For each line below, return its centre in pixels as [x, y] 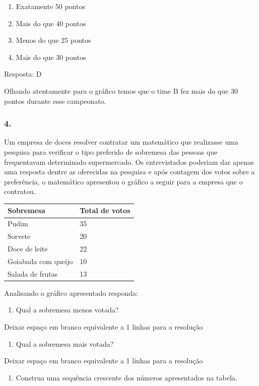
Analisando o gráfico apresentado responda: [71, 293]
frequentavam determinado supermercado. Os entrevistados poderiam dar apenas [129, 162]
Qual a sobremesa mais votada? [65, 343]
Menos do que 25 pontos [53, 40]
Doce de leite [28, 248]
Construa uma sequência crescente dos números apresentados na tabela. [126, 377]
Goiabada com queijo [40, 261]
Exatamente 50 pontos [50, 6]
